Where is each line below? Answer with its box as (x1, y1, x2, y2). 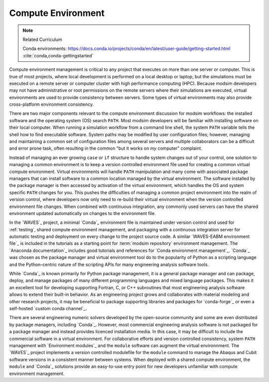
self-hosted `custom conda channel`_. (9, 306, 87, 311)
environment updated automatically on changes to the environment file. (9, 210, 156, 216)
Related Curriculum (22, 36, 62, 42)
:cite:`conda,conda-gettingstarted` (22, 52, 94, 58)
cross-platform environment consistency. (9, 101, 94, 107)
